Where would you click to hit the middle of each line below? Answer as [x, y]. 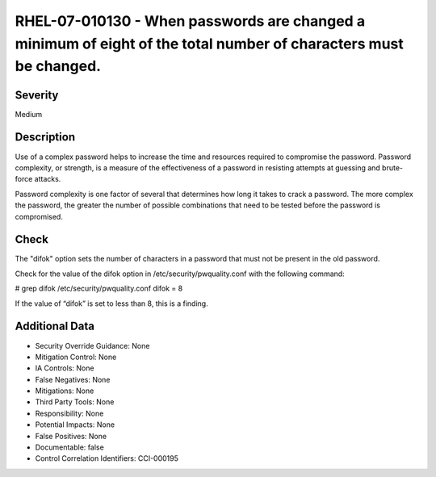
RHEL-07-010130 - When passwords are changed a [190, 21]
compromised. [39, 216]
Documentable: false [69, 447]
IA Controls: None [65, 368]
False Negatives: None [73, 379]
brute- [393, 167]
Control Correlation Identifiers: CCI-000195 [107, 458]
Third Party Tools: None [75, 402]
